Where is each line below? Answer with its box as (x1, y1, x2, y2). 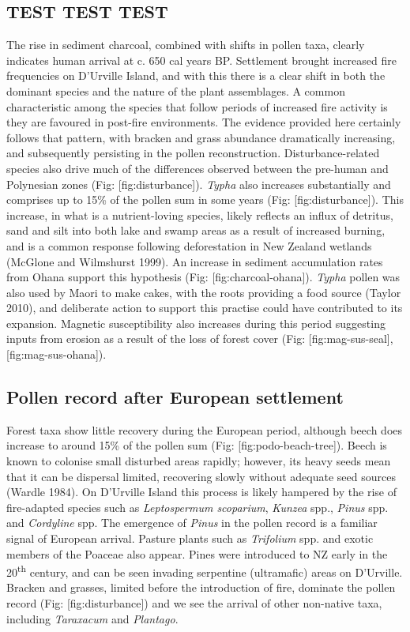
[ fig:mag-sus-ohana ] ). (6, 346, 107, 363)
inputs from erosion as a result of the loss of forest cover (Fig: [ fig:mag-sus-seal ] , (6, 330, 393, 347)
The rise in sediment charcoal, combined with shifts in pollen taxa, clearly (6, 36, 365, 53)
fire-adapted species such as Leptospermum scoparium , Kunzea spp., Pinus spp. (6, 498, 389, 515)
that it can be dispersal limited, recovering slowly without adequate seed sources (6, 468, 396, 484)
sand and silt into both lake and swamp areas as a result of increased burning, (6, 222, 386, 239)
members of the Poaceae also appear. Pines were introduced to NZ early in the (6, 545, 388, 562)
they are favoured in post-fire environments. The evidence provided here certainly (6, 114, 401, 130)
